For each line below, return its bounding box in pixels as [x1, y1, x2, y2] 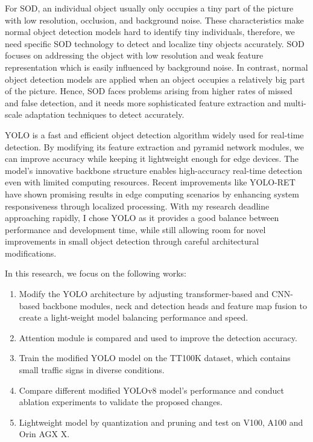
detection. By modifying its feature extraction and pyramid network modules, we [5, 140, 304, 153]
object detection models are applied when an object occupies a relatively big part [5, 72, 305, 85]
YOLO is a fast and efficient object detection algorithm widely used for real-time [5, 128, 304, 141]
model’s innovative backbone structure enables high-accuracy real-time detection [5, 164, 303, 176]
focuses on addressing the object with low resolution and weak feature [5, 49, 264, 62]
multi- [283, 96, 306, 109]
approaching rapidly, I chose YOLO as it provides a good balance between [5, 211, 279, 224]
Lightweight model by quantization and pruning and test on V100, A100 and [19, 415, 303, 428]
